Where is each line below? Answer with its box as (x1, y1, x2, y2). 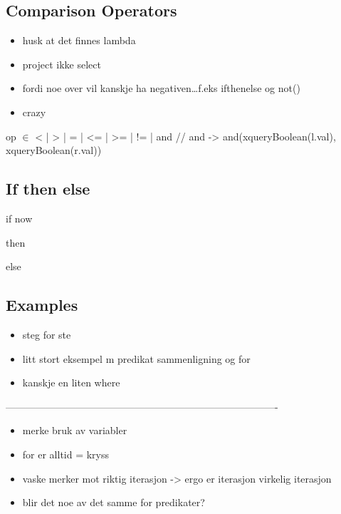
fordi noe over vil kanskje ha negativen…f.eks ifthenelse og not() (22, 81, 300, 96)
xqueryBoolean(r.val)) (6, 143, 102, 158)
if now (6, 210, 33, 225)
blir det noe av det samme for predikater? (22, 495, 205, 510)
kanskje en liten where (22, 375, 120, 390)
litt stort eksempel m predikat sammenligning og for (22, 351, 251, 366)
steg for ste (22, 327, 71, 341)
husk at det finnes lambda (22, 33, 136, 48)
